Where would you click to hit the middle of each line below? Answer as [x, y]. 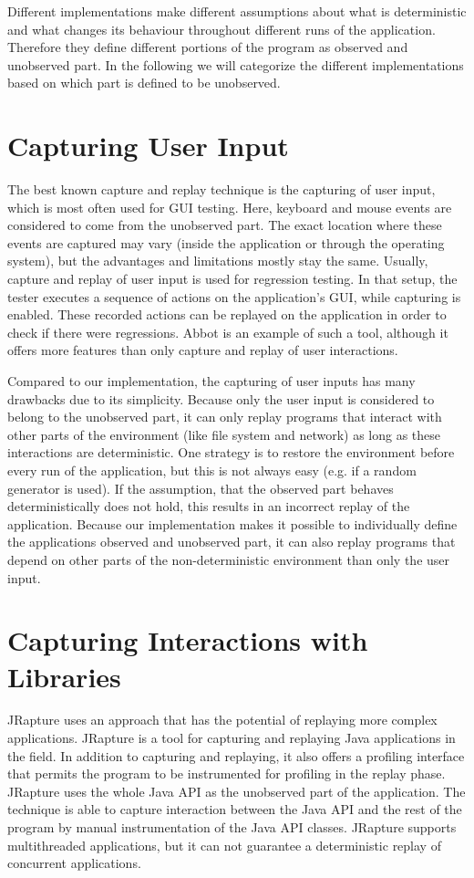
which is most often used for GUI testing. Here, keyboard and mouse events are [230, 207]
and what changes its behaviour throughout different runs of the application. [222, 29]
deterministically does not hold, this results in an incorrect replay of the [209, 506]
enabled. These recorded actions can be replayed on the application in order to [227, 314]
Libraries [64, 676]
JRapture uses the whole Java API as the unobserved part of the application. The [237, 791]
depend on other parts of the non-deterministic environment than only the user [229, 559]
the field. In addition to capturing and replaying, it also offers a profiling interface [236, 755]
